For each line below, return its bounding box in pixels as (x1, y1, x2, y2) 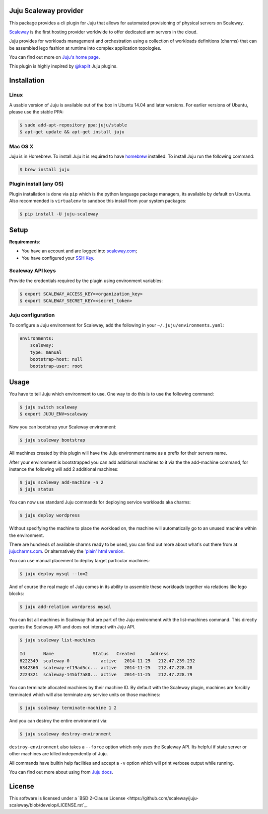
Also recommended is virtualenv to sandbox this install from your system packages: (9, 198, 187, 204)
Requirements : (9, 239, 41, 245)
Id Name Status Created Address (19, 651, 169, 657)
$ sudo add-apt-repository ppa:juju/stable (19, 122, 128, 128)
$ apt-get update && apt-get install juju (19, 129, 125, 135)
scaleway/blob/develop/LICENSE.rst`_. (9, 802, 88, 808)
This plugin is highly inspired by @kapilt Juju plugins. (9, 63, 118, 69)
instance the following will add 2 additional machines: (9, 466, 119, 472)
